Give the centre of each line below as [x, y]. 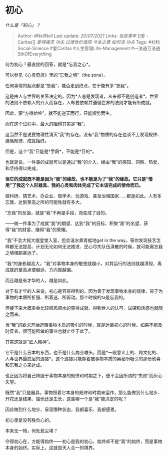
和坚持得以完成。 [23, 168]
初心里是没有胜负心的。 [29, 420]
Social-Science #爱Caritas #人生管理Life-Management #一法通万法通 [89, 48]
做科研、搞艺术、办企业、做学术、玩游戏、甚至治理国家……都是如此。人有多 [83, 195]
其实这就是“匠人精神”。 [29, 342]
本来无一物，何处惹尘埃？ [31, 430]
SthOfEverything [34, 54]
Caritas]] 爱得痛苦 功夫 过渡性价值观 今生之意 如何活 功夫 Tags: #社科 [89, 42]
